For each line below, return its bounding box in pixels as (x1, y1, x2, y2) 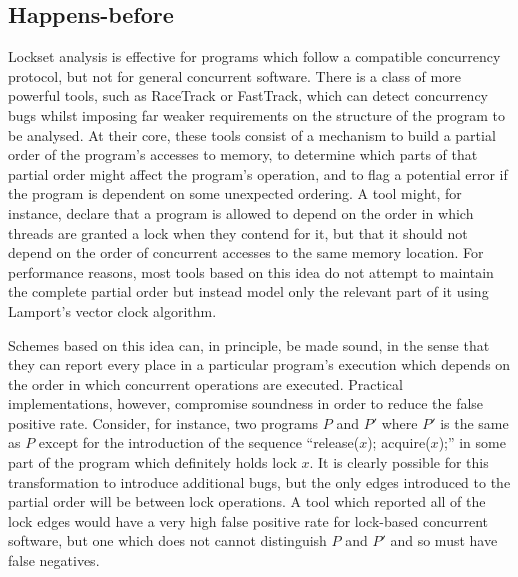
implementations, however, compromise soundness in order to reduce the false (8, 393, 484, 414)
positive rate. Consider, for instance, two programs (8, 412, 319, 433)
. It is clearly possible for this (309, 452, 489, 473)
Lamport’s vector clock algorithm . (8, 300, 217, 321)
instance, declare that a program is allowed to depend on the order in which (8, 202, 474, 223)
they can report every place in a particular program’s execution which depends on (8, 354, 511, 375)
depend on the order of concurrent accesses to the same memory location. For (8, 242, 484, 263)
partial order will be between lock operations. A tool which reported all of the (8, 491, 486, 512)
